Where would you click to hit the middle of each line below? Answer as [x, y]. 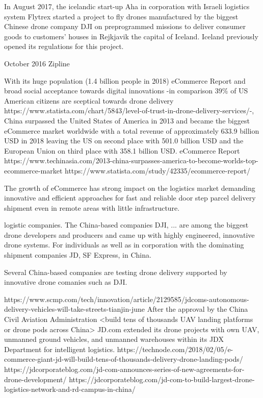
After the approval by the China [198, 309]
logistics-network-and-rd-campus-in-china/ [70, 389]
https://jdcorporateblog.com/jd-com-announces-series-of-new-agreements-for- [124, 369]
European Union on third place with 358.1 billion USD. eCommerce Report [122, 150]
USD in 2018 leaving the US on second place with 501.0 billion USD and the [124, 141]
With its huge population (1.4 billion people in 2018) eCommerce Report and [125, 80]
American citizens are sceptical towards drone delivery [89, 100]
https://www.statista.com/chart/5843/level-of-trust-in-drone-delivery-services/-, [129, 110]
